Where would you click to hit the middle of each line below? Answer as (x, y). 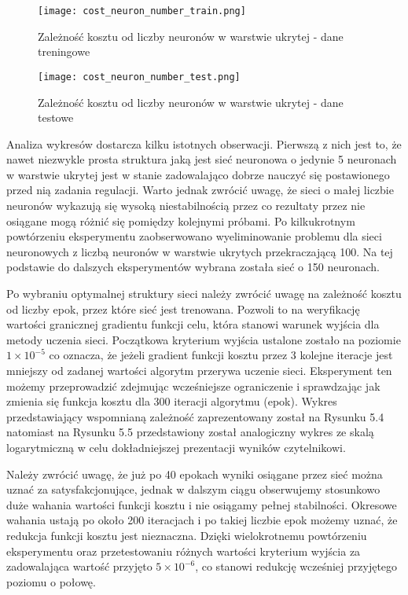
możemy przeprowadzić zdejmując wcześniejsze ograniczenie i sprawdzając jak (193, 386)
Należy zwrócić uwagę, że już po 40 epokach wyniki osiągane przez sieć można (195, 474)
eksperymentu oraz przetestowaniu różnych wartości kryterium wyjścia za (184, 551)
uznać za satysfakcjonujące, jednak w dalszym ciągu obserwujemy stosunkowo (193, 489)
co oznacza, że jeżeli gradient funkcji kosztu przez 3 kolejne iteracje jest (221, 355)
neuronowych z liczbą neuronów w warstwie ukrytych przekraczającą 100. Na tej (200, 251)
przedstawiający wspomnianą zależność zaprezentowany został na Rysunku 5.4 (195, 416)
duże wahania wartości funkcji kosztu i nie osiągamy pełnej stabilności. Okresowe (202, 504)
